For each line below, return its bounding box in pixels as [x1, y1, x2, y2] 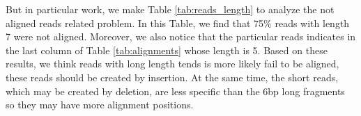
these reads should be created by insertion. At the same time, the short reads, [6, 69, 339, 84]
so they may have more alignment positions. [6, 97, 194, 112]
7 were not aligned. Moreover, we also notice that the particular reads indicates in [6, 29, 356, 44]
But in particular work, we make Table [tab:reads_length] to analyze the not [6, 2, 335, 16]
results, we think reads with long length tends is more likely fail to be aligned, [6, 56, 339, 71]
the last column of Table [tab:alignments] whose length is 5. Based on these [6, 42, 328, 57]
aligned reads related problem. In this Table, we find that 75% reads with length [6, 15, 350, 30]
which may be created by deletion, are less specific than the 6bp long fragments [6, 83, 345, 98]
